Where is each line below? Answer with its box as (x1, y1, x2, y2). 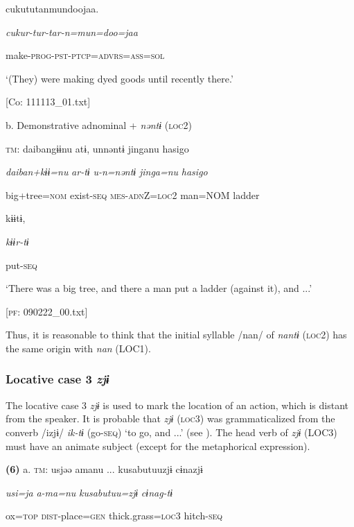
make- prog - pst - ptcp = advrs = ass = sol (6, 48, 165, 62)
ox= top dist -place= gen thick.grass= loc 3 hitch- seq (6, 508, 223, 523)
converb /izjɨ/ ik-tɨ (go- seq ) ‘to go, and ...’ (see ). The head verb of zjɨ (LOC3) (6, 424, 337, 439)
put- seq (6, 257, 37, 272)
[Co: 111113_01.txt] (6, 94, 91, 109)
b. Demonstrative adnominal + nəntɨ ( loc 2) (6, 117, 192, 132)
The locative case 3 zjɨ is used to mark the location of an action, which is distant (6, 397, 348, 412)
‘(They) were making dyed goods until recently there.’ (6, 71, 233, 85)
